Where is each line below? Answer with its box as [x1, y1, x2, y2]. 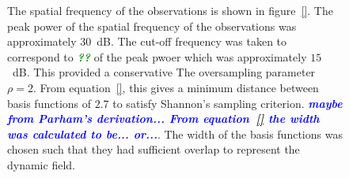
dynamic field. [7, 156, 75, 172]
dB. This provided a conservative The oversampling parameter [12, 64, 316, 80]
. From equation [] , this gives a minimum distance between [32, 79, 319, 95]
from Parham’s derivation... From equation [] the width [7, 110, 320, 127]
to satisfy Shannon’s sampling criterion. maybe [112, 95, 343, 111]
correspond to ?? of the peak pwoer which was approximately [7, 48, 307, 65]
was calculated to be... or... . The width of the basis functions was [7, 125, 343, 142]
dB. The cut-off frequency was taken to [97, 33, 287, 50]
